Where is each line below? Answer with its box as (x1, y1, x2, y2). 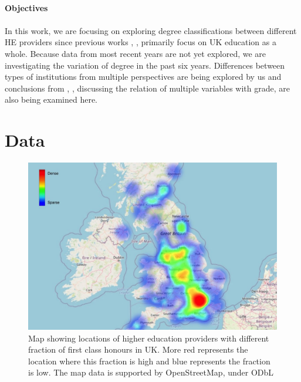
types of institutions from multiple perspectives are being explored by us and (5, 70, 282, 83)
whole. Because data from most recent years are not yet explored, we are (5, 47, 266, 59)
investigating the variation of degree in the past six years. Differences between (5, 59, 285, 71)
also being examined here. (5, 93, 98, 106)
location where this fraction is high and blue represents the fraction (28, 354, 270, 367)
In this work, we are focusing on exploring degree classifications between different (5, 24, 297, 36)
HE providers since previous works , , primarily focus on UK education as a (5, 36, 276, 48)
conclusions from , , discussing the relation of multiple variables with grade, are (5, 82, 290, 94)
